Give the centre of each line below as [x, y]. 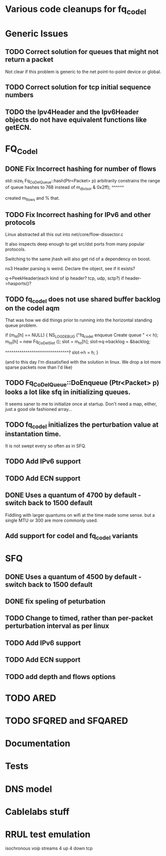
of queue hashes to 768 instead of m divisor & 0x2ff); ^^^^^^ [65, 188]
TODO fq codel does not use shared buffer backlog [83, 300]
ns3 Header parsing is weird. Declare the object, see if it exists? [70, 269]
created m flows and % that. [32, 198]
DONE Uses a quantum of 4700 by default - [73, 495]
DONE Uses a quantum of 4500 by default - [73, 577]
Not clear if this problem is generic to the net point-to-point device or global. [83, 72]
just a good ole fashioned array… [39, 409]
